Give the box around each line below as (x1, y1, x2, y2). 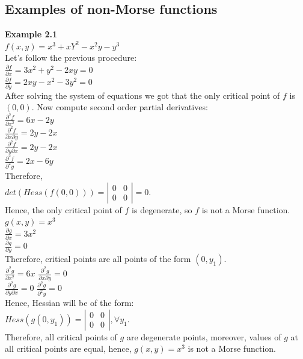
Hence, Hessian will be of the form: (5, 296, 134, 309)
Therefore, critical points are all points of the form (5, 252, 191, 265)
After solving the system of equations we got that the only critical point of (5, 89, 280, 101)
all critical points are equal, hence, (5, 342, 132, 355)
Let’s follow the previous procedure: (5, 51, 137, 64)
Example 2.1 (5, 28, 58, 40)
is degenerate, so (132, 203, 192, 216)
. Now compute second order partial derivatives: (31, 101, 208, 113)
